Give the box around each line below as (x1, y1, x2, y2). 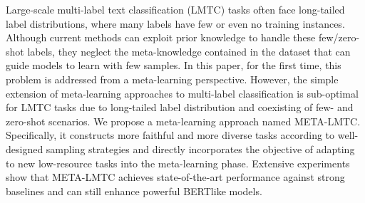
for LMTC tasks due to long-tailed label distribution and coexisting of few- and (6, 100, 354, 115)
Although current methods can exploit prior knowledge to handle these (6, 30, 316, 45)
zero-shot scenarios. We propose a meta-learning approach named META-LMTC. (6, 113, 361, 128)
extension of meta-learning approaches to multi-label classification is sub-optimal (6, 85, 359, 100)
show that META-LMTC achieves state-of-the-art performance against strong (6, 170, 345, 184)
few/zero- (318, 30, 360, 45)
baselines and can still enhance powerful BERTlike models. (6, 183, 262, 198)
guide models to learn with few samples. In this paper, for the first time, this (6, 58, 341, 73)
